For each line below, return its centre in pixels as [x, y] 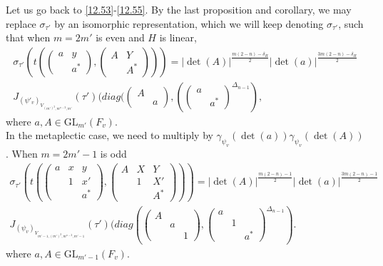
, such [351, 23]
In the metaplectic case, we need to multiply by [109, 135]
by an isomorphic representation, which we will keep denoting [189, 23]
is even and [120, 37]
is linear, [178, 37]
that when [28, 37]
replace [21, 23]
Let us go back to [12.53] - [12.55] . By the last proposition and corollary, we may [179, 9]
